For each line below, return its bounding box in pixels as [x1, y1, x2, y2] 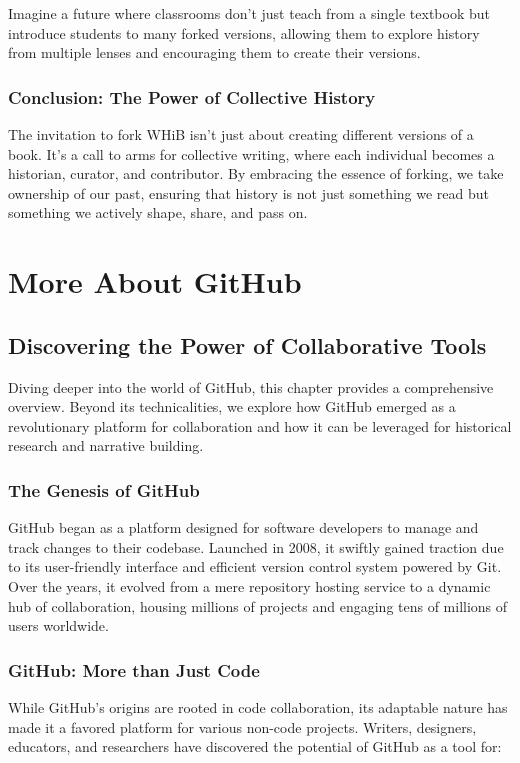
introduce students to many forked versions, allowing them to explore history [8, 22, 480, 43]
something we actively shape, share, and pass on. [8, 202, 308, 223]
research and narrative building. [8, 435, 204, 456]
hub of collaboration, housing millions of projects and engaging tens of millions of [8, 595, 508, 616]
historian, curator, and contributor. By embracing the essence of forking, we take [8, 163, 504, 184]
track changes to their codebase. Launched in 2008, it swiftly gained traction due [8, 536, 504, 557]
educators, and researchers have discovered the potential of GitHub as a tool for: [8, 736, 502, 757]
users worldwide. [8, 615, 109, 636]
